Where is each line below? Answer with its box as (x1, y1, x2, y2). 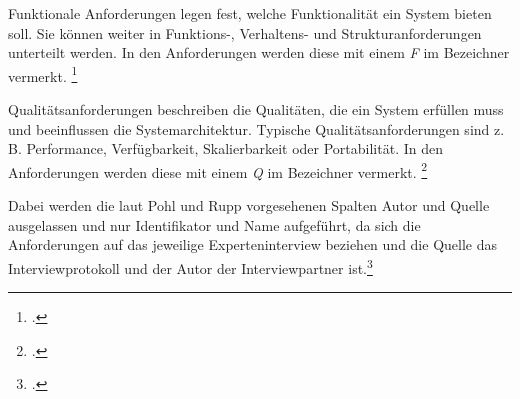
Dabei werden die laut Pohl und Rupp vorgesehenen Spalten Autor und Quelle (8, 195, 490, 216)
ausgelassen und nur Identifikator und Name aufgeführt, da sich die (8, 214, 421, 235)
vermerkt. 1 (8, 62, 78, 86)
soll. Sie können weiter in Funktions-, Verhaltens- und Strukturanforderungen (8, 22, 482, 43)
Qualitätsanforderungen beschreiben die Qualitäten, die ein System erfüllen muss (8, 99, 504, 120)
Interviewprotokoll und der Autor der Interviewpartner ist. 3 (8, 254, 373, 278)
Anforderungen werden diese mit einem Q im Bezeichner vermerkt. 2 (8, 158, 428, 182)
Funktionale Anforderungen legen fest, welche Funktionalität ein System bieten (8, 3, 492, 23)
